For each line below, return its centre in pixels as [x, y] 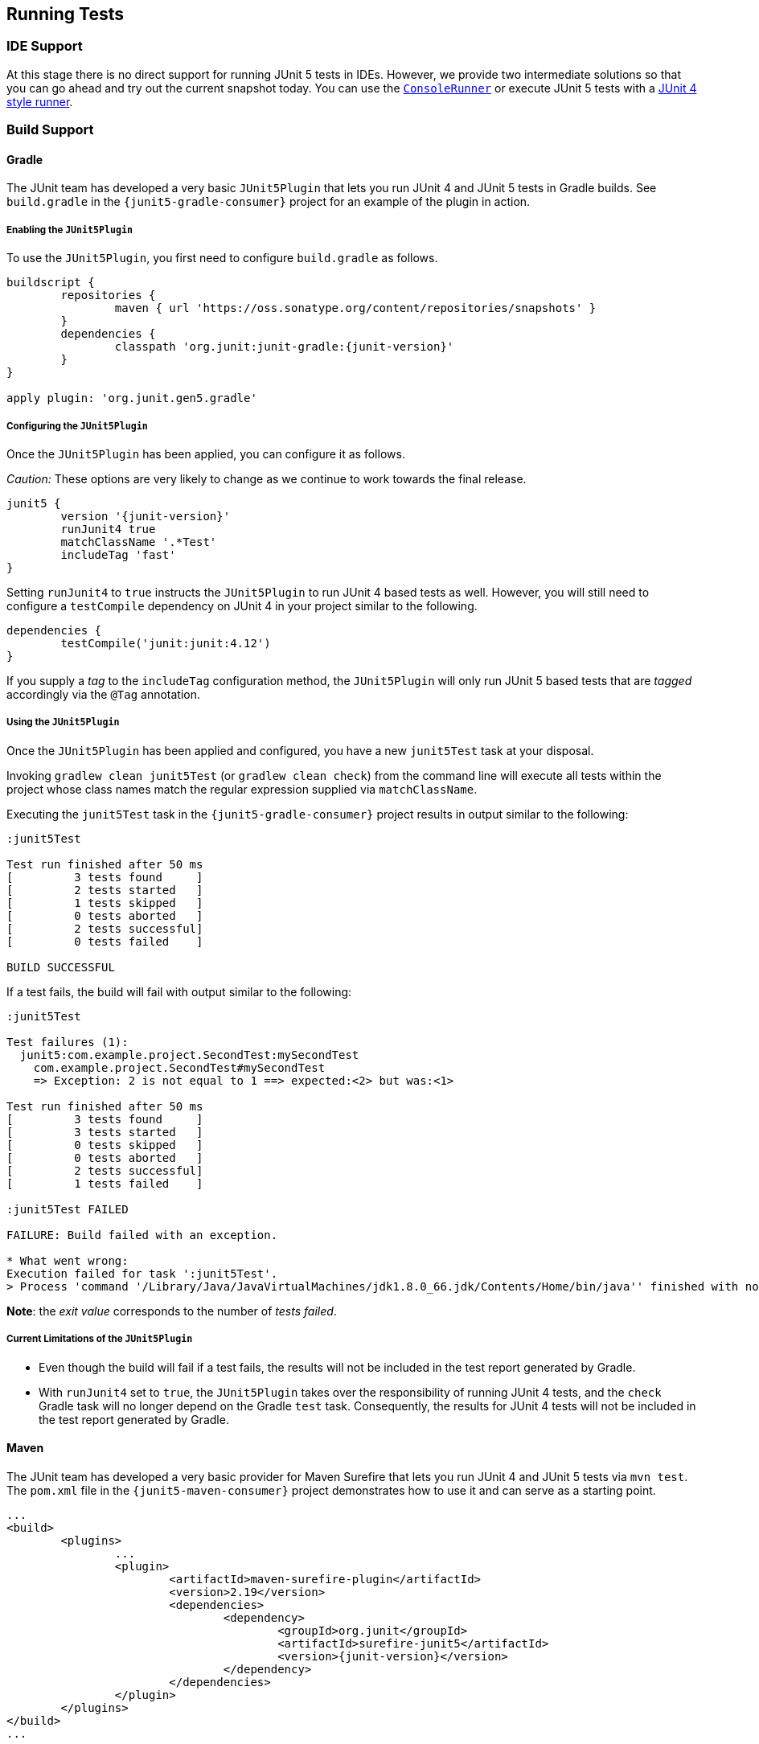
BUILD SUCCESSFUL [61, 967]
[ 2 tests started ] [105, 890]
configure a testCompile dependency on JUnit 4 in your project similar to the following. [242, 605]
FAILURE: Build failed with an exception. [142, 1235]
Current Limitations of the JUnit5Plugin [100, 1339]
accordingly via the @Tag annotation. [104, 694]
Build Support [50, 130]
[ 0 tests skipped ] [105, 1145]
